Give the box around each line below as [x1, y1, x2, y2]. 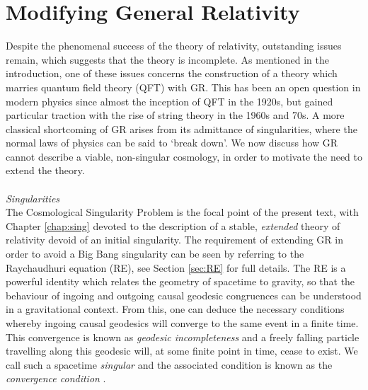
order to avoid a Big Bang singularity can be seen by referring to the [6, 246, 304, 261]
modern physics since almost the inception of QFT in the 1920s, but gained [6, 93, 333, 108]
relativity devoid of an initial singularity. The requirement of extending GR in [6, 232, 343, 247]
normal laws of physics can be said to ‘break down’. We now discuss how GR [6, 135, 338, 150]
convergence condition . [6, 371, 106, 386]
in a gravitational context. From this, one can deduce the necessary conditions [6, 302, 345, 316]
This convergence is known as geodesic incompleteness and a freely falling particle [6, 329, 360, 344]
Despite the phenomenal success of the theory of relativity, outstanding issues [6, 38, 342, 53]
